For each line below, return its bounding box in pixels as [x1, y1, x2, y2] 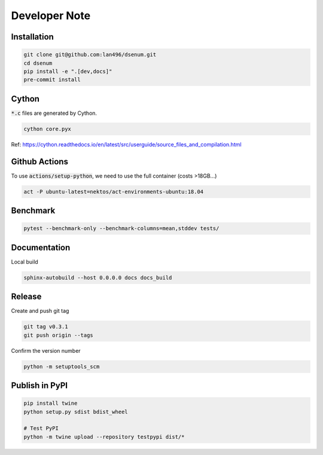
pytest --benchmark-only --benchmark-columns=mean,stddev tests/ [23, 225, 220, 232]
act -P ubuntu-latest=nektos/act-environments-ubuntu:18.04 [23, 188, 204, 195]
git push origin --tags [23, 332, 94, 338]
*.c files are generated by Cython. [11, 109, 97, 117]
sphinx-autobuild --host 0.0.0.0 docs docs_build [23, 274, 172, 281]
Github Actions [11, 156, 69, 167]
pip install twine [23, 400, 78, 407]
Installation [11, 32, 54, 42]
